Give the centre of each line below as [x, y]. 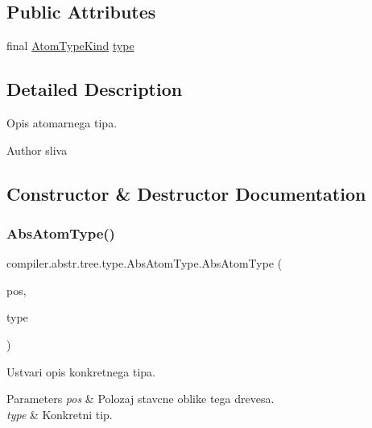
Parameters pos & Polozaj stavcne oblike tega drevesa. [141, 399]
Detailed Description [95, 89]
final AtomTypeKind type [70, 46]
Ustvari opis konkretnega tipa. [81, 371]
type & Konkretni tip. [60, 414]
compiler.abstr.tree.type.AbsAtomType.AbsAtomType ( [145, 263]
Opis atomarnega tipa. [62, 123]
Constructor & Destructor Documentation [186, 193]
